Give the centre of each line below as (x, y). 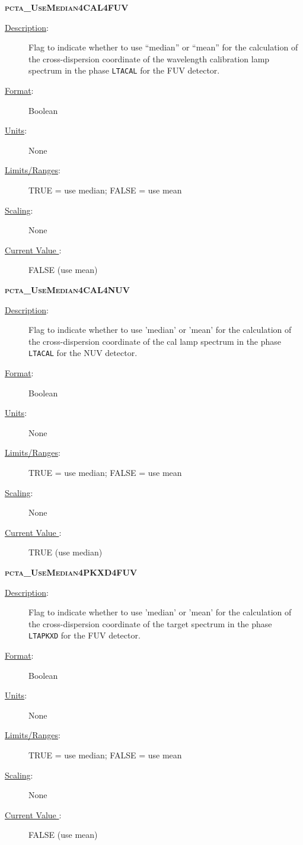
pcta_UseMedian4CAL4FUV (67, 7)
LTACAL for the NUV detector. (83, 353)
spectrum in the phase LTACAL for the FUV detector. (124, 70)
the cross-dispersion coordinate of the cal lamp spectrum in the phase (155, 341)
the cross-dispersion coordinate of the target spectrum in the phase (150, 623)
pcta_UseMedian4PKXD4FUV (71, 572)
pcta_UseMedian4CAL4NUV (67, 289)
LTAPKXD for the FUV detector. (84, 635)
